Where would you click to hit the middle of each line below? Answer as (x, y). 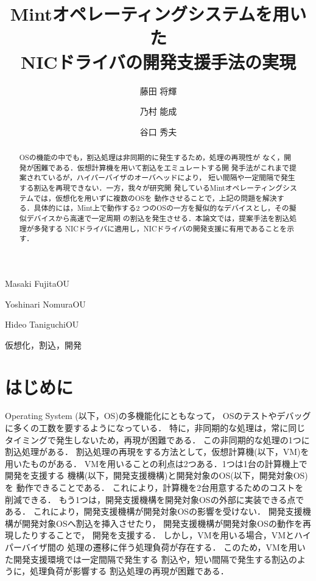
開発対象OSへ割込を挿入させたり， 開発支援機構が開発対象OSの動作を (162, 523)
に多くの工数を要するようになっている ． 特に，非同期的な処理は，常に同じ (155, 428)
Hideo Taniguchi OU (42, 324)
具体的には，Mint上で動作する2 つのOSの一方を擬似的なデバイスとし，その (161, 208)
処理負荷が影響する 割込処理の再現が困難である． (129, 571)
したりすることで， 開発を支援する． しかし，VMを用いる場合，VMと (154, 535)
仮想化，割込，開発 (43, 344)
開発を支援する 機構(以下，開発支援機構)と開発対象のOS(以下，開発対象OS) (156, 475)
